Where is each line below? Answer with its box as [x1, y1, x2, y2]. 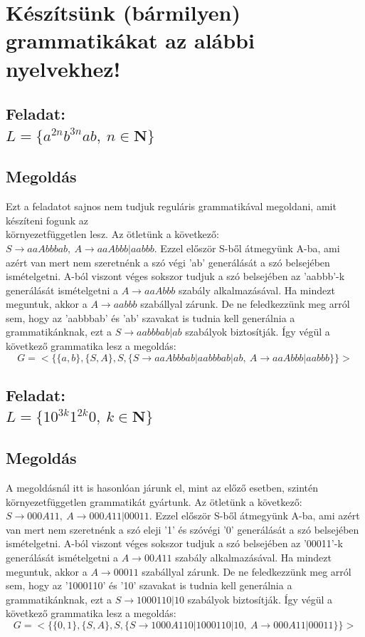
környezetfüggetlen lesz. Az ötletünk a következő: [6, 227, 219, 242]
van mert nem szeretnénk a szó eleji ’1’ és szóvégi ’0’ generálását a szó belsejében [6, 522, 359, 537]
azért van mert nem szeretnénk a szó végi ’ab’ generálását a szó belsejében [6, 254, 330, 269]
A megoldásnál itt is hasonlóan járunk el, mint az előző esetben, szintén [6, 480, 319, 495]
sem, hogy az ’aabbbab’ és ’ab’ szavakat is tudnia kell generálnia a [6, 310, 295, 325]
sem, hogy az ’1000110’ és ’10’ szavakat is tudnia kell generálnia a [6, 578, 292, 593]
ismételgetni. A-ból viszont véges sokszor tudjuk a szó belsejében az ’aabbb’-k [6, 269, 345, 284]
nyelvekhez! [6, 53, 121, 83]
